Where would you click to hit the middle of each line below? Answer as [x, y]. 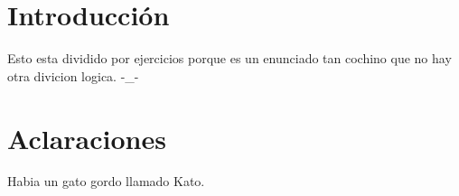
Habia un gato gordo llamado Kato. [106, 181]
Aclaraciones [87, 138]
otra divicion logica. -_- [73, 75]
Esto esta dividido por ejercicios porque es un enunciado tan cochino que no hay [229, 58]
